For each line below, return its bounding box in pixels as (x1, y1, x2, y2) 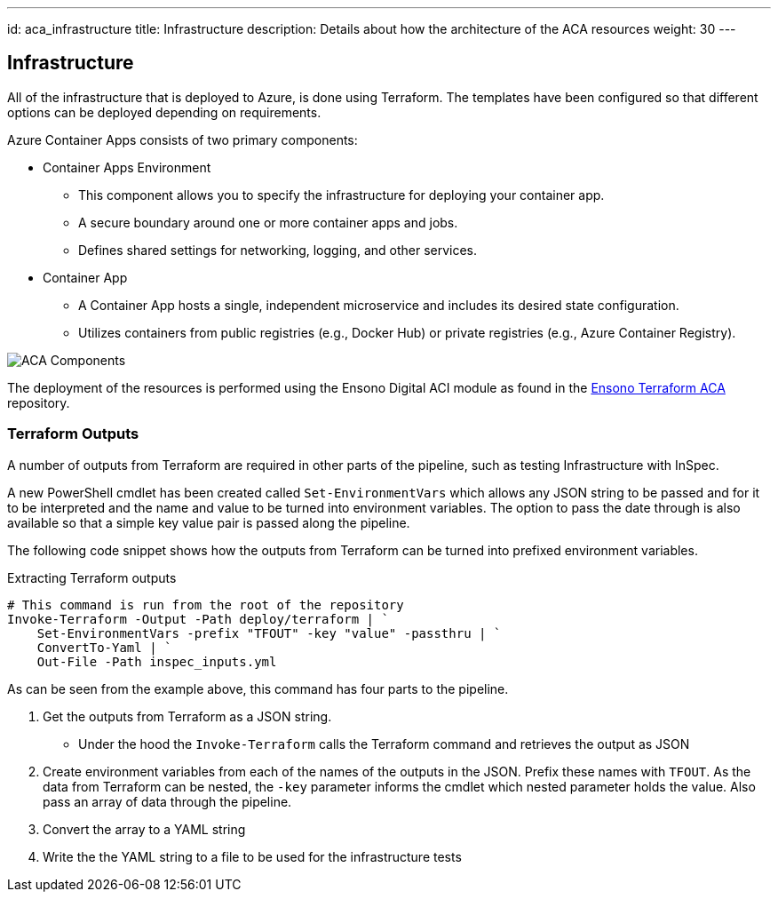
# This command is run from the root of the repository (7, 597, 404, 612)
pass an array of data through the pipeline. (43, 793, 292, 809)
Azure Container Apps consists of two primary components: (7, 131, 358, 147)
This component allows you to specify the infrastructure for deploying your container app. (78, 187, 605, 203)
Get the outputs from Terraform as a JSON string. (43, 708, 332, 724)
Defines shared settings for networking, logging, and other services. (78, 242, 478, 258)
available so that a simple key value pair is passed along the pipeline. (7, 514, 410, 530)
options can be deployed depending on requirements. (7, 104, 322, 120)
